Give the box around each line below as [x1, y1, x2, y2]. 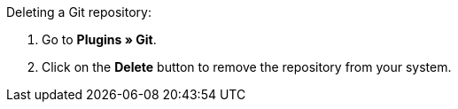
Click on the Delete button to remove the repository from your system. [42, 59, 452, 74]
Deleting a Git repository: [6, 4, 151, 19]
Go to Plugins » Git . [42, 32, 157, 47]
